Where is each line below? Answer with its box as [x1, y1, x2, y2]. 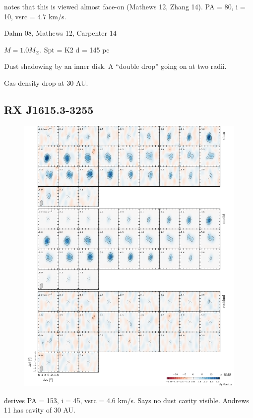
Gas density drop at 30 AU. [4, 77, 88, 88]
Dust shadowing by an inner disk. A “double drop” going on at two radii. [4, 61, 227, 71]
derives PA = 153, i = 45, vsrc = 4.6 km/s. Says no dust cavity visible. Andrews [4, 395, 249, 405]
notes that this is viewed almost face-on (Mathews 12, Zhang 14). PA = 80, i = [4, 1, 246, 11]
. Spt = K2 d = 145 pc [40, 44, 110, 54]
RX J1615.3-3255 [4, 102, 94, 117]
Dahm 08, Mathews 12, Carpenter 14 [4, 28, 117, 38]
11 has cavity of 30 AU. [4, 405, 75, 415]
